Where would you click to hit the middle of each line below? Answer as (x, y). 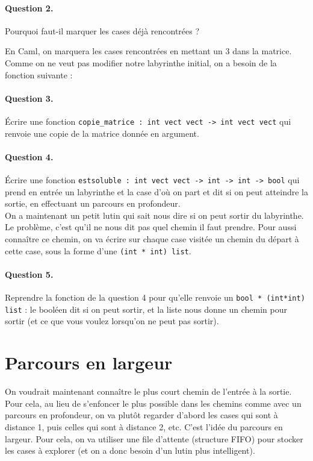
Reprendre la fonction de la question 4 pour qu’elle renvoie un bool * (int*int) (155, 297)
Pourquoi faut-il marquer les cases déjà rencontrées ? (102, 30)
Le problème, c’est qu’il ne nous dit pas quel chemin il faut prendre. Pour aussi (151, 227)
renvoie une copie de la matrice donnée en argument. (102, 133)
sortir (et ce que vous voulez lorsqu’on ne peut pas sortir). (112, 321)
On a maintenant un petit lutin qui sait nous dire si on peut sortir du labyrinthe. (154, 215)
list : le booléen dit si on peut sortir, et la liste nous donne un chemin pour (146, 309)
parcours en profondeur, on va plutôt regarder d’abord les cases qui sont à (141, 415)
